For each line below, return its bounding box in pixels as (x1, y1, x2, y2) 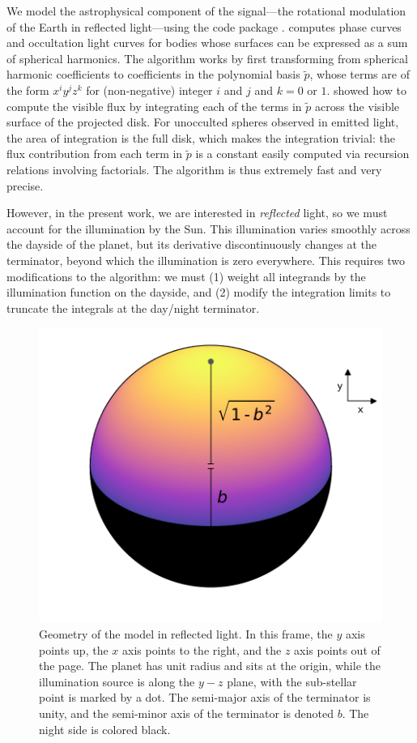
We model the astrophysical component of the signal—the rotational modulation (6, 2, 406, 19)
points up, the (39, 641, 109, 658)
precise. (6, 177, 44, 194)
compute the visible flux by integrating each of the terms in (6, 97, 302, 114)
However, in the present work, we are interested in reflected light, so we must (6, 204, 388, 221)
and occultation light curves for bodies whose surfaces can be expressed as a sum (6, 34, 408, 51)
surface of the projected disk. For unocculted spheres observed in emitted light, (6, 113, 399, 130)
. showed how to (326, 81, 406, 98)
